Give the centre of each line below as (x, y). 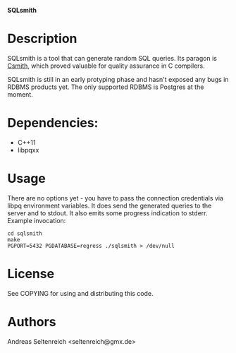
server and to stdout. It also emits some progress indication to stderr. (107, 213)
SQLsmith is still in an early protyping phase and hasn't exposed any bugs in (118, 79)
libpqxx (28, 150)
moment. (20, 94)
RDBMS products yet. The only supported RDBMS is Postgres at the (106, 87)
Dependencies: (53, 123)
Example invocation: (37, 220)
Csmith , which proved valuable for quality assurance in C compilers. (106, 66)
